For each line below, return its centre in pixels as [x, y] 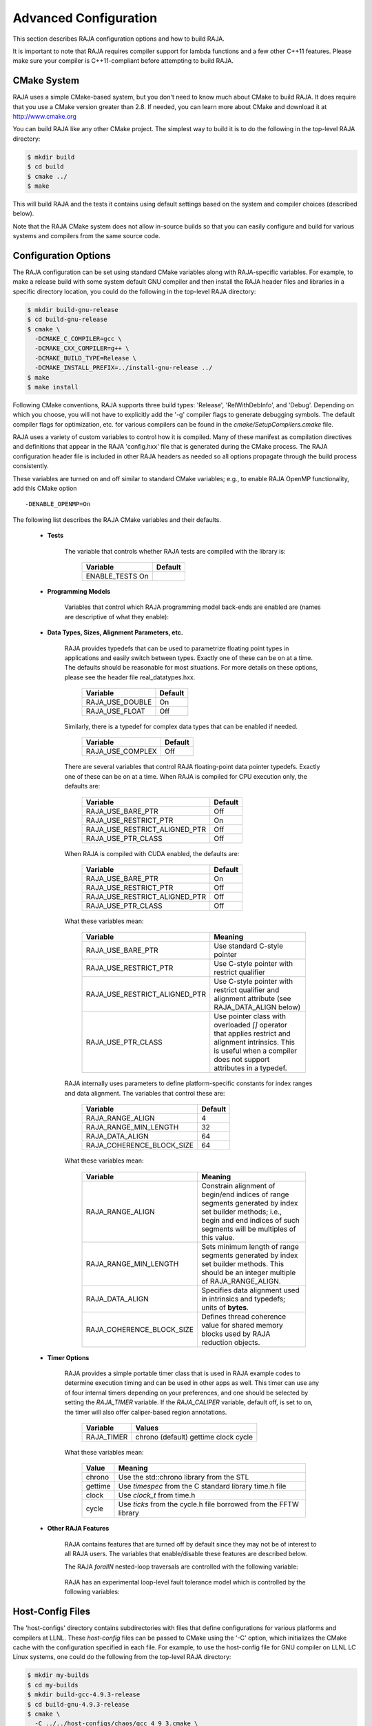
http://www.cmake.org [45, 117]
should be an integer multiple [248, 1272]
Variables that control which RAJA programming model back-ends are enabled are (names [193, 607]
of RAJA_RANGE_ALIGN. [241, 1281]
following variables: [92, 1592]
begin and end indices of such [250, 1220]
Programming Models [79, 591]
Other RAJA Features [78, 1529]
